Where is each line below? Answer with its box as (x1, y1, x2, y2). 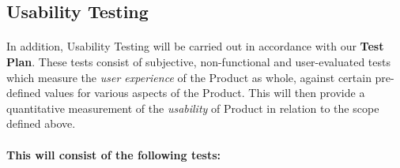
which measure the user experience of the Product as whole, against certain (6, 69, 372, 85)
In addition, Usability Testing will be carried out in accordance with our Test (6, 38, 384, 54)
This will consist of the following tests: (6, 146, 221, 162)
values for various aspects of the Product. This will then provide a (44, 84, 365, 101)
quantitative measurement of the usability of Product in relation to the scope (6, 99, 379, 116)
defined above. (6, 115, 76, 132)
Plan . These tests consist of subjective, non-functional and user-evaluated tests (6, 53, 391, 69)
